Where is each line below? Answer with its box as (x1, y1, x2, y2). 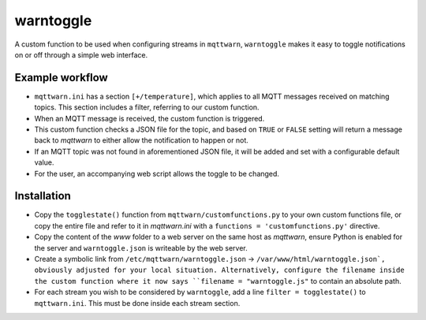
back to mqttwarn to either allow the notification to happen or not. (34, 136, 248, 145)
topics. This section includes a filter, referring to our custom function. (34, 102, 260, 112)
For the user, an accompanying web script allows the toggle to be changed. (34, 169, 280, 178)
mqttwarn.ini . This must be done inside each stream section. (34, 298, 241, 307)
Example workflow (14, 71, 108, 84)
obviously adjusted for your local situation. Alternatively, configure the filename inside (34, 266, 405, 275)
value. (34, 158, 54, 167)
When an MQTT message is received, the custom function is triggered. (34, 113, 265, 123)
